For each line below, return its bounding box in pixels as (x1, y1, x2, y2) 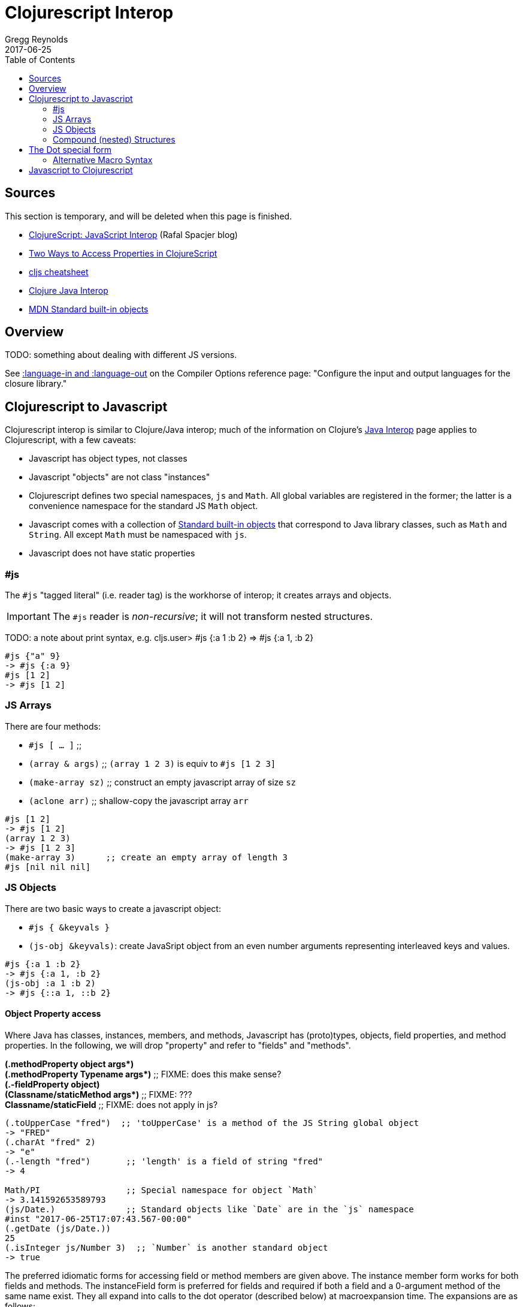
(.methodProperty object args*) (5, 1058, 134, 1069)
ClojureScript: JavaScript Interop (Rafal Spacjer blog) (29, 229, 238, 240)
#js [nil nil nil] (5, 862, 91, 872)
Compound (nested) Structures (53, 134, 176, 144)
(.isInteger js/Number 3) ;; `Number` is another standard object (5, 1242, 328, 1252)
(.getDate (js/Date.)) (5, 1223, 111, 1233)
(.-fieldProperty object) (5, 1079, 100, 1089)
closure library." (5, 378, 67, 389)
